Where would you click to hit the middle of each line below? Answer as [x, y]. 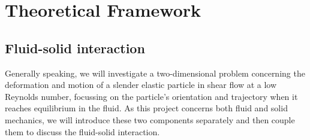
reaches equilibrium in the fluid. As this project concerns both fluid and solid [146, 108]
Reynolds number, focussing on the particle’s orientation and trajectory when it [151, 96]
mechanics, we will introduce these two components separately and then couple [150, 119]
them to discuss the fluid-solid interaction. [82, 131]
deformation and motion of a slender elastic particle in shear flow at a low [141, 85]
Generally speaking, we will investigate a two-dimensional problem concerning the [155, 73]
